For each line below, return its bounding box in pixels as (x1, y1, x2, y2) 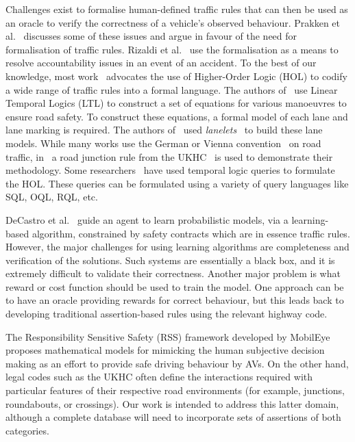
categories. (5, 423, 49, 437)
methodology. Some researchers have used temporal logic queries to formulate (5, 163, 335, 177)
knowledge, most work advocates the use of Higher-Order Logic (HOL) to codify (5, 68, 347, 83)
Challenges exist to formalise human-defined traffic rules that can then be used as (5, 2, 348, 16)
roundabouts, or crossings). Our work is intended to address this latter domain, (5, 396, 339, 411)
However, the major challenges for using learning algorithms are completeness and (5, 239, 350, 254)
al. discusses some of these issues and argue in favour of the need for (5, 29, 297, 43)
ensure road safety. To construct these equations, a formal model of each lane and (5, 109, 348, 123)
